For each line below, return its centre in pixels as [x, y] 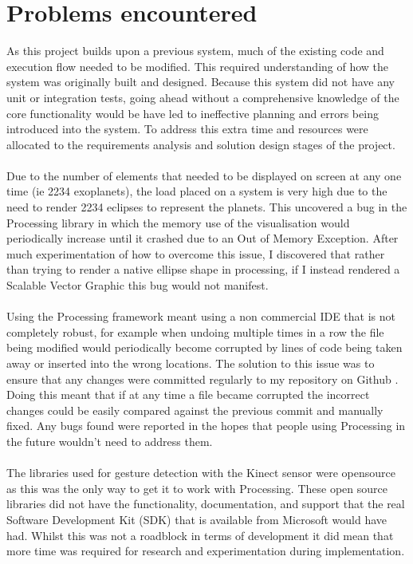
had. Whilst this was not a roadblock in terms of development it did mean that [200, 535]
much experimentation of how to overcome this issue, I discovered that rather [196, 253]
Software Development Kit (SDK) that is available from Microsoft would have [197, 519]
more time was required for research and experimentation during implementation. [206, 551]
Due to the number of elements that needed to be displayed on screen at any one [204, 175]
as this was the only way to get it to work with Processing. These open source [197, 488]
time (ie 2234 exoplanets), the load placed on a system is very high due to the [197, 191]
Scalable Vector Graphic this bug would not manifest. [138, 285]
